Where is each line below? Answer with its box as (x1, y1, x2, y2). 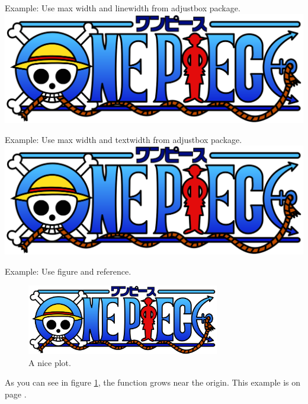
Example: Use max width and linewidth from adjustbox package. (5, 2, 240, 14)
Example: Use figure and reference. (5, 265, 131, 277)
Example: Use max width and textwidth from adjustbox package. (5, 133, 242, 145)
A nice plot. (28, 356, 71, 368)
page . (5, 387, 27, 400)
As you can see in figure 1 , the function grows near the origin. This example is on (5, 376, 301, 389)
